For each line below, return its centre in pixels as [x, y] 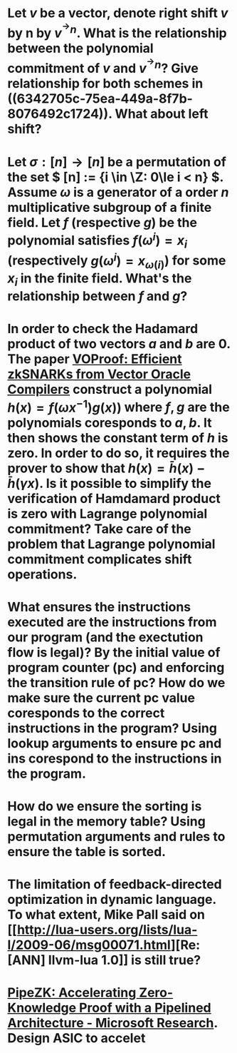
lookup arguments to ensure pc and [115, 743]
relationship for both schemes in [105, 84]
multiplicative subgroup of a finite [110, 207]
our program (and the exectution [106, 637]
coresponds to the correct [86, 713]
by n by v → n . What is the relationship [117, 31]
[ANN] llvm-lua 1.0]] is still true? [104, 960]
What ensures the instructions [99, 607]
